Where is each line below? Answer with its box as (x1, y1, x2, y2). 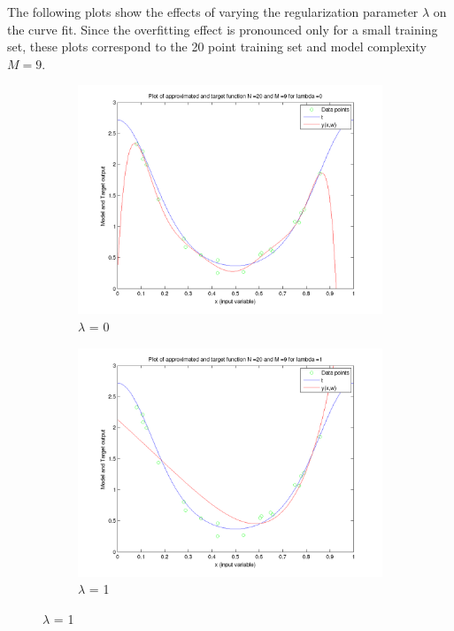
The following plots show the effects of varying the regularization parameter (7, 3, 419, 20)
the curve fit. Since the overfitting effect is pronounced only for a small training (7, 19, 438, 38)
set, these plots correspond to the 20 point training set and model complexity (7, 37, 427, 56)
